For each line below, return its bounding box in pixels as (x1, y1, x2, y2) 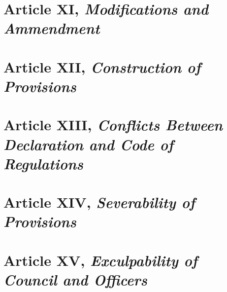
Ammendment (3, 18, 100, 38)
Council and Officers (3, 269, 147, 290)
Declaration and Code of (3, 134, 174, 154)
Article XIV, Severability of (3, 192, 195, 213)
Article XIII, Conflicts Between (3, 114, 223, 135)
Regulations (3, 153, 83, 174)
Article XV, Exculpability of (3, 250, 198, 270)
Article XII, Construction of (3, 56, 201, 77)
